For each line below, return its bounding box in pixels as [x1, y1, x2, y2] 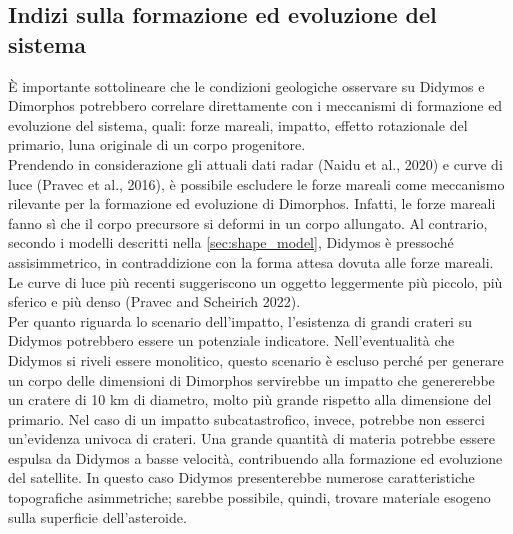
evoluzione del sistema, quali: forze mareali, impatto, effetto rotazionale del [8, 114, 468, 135]
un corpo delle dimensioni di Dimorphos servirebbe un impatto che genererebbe [8, 369, 495, 390]
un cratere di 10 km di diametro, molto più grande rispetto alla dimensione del [8, 389, 492, 410]
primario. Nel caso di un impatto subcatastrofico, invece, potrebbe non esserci [8, 408, 485, 429]
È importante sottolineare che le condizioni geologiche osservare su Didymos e [8, 75, 485, 96]
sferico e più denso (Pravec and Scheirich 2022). [8, 291, 301, 312]
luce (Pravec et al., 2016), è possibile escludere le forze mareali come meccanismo [8, 173, 505, 194]
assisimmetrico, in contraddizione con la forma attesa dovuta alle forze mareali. [8, 251, 494, 272]
